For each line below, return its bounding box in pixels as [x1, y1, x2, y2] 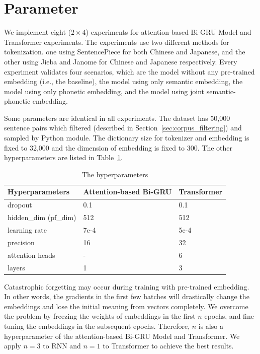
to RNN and [43, 340, 81, 351]
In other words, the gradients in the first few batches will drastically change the [4, 291, 249, 302]
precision [8, 237, 35, 247]
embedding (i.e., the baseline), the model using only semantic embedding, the [4, 76, 243, 87]
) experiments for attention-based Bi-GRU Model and [85, 27, 251, 37]
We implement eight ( [4, 27, 71, 37]
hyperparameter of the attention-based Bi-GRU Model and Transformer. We [4, 330, 240, 341]
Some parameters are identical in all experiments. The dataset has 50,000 [4, 112, 230, 123]
